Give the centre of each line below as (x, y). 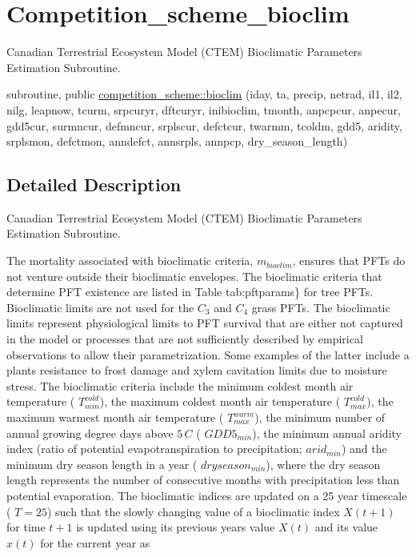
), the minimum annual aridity (327, 433)
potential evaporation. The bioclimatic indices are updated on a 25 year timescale (207, 495)
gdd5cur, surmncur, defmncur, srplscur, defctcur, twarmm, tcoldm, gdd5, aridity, (204, 125)
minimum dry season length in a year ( (102, 464)
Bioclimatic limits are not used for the (100, 307)
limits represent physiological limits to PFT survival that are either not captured (205, 323)
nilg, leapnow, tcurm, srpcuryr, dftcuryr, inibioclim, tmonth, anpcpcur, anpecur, (204, 109)
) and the (364, 449)
